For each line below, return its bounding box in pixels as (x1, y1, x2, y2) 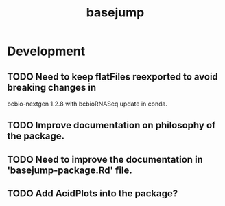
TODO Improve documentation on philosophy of (7, 119, 216, 131)
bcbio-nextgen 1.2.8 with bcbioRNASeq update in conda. (7, 100, 168, 108)
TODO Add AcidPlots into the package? (7, 187, 178, 200)
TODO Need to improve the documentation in (7, 153, 204, 165)
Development (7, 43, 86, 59)
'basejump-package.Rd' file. (7, 164, 132, 176)
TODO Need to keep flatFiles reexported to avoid (7, 71, 218, 82)
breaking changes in (7, 81, 97, 93)
